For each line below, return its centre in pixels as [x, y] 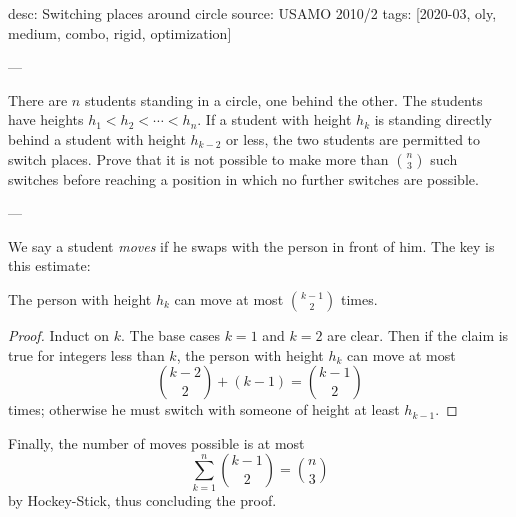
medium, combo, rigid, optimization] [120, 32]
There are [38, 99]
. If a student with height [274, 119]
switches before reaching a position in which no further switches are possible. [243, 178]
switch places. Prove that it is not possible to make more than [198, 158]
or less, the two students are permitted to [353, 138]
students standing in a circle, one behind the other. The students [283, 99]
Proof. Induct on [59, 334]
